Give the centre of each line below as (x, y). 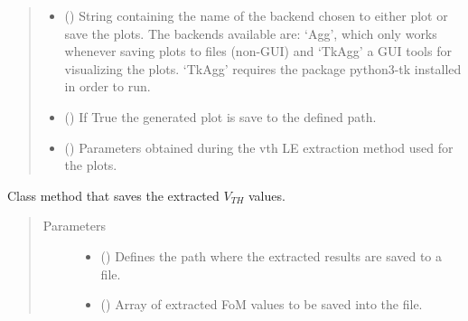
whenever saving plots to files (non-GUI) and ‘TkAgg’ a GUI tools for (258, 51)
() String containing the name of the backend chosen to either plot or (256, 15)
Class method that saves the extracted (113, 195)
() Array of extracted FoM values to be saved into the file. (262, 304)
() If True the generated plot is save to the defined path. (220, 116)
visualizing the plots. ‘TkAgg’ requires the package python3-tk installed (263, 68)
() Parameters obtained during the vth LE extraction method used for (259, 147)
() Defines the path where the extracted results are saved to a (271, 255)
